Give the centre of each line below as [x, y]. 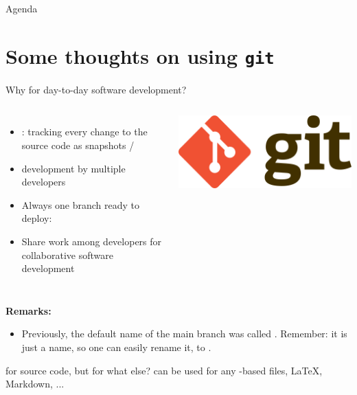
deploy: [37, 218]
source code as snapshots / [78, 145]
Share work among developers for [92, 241]
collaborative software [67, 255]
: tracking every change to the [84, 132]
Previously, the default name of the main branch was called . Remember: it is [184, 334]
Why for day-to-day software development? [96, 89]
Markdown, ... [35, 384]
